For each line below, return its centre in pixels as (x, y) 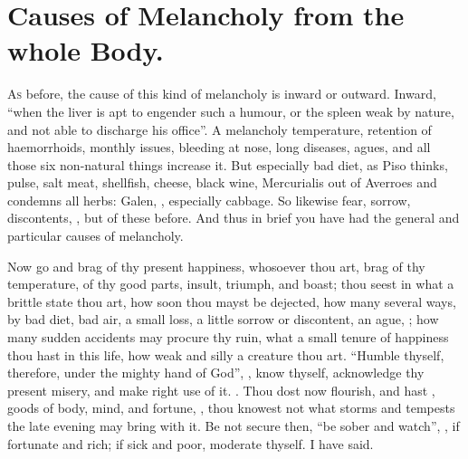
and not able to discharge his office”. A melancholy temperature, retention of (220, 129)
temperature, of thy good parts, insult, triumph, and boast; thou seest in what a (231, 284)
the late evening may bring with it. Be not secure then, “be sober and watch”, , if (234, 426)
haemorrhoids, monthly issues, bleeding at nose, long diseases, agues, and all (219, 147)
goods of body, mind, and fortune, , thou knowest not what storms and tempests (231, 408)
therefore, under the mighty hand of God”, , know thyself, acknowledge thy (216, 373)
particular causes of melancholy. (96, 236)
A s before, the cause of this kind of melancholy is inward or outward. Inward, (222, 94)
